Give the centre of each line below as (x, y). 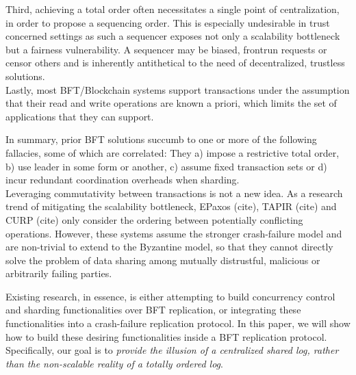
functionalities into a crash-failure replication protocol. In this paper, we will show (178, 323)
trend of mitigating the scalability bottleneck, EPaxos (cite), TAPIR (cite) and (171, 206)
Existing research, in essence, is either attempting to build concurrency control (170, 296)
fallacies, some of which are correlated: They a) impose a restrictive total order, (173, 152)
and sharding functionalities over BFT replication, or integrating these (153, 310)
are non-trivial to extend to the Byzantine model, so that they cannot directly (169, 247)
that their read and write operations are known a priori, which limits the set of (171, 103)
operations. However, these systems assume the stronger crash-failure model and (174, 233)
